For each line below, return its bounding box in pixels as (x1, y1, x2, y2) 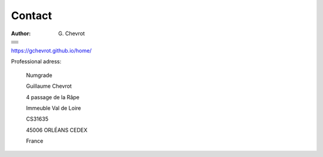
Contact (11, 9, 52, 22)
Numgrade (26, 72, 53, 79)
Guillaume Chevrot (26, 82, 72, 90)
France (26, 137, 44, 144)
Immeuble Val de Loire (26, 104, 81, 112)
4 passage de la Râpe (26, 93, 80, 101)
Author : (11, 30, 31, 37)
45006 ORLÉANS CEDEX (26, 126, 88, 134)
